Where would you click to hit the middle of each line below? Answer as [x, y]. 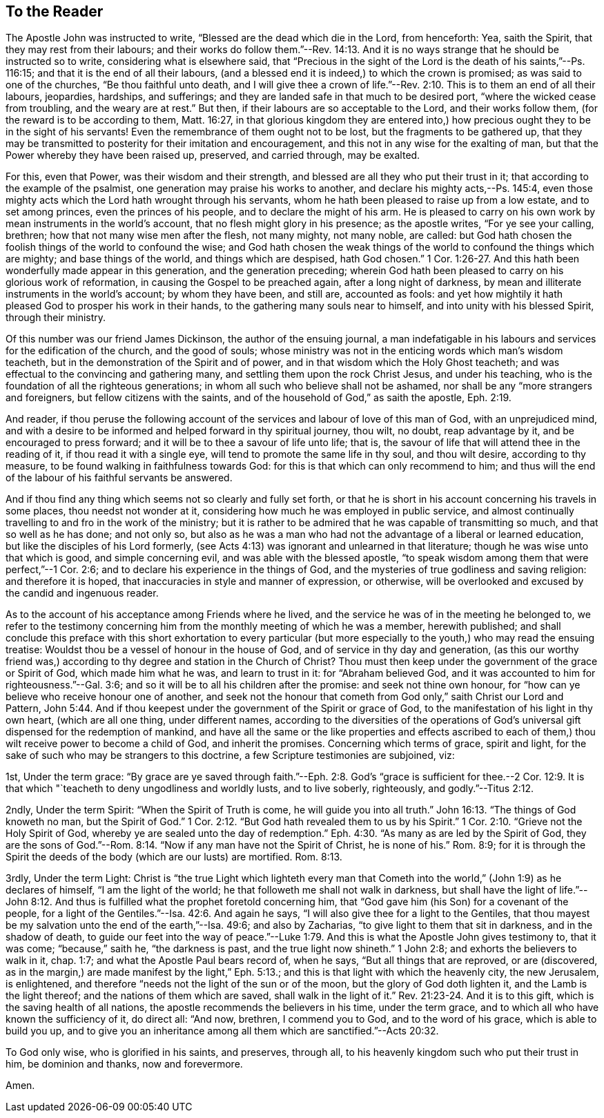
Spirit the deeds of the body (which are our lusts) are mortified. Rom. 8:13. [174, 857]
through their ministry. [56, 318]
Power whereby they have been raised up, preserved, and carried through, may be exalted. [213, 155]
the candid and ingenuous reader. [82, 593]
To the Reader [55, 11]
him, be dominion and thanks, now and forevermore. [124, 1064]
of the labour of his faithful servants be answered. [119, 478]
